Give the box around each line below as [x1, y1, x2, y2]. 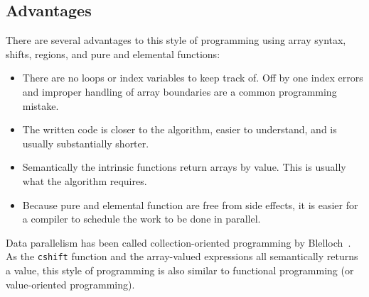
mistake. [22, 98, 59, 113]
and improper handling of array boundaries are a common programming [22, 84, 337, 99]
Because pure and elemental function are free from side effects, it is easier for [22, 197, 358, 212]
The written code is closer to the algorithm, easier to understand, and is [22, 122, 337, 137]
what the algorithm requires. [22, 173, 147, 188]
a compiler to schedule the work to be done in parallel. [22, 211, 261, 226]
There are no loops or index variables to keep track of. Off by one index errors [22, 70, 363, 85]
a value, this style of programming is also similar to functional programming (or [6, 262, 354, 277]
